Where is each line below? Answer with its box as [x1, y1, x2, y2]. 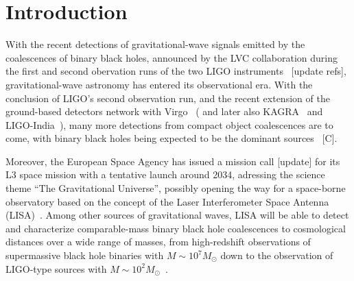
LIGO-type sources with [5, 261, 107, 276]
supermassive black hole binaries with [5, 248, 164, 262]
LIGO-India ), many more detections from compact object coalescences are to [5, 117, 333, 132]
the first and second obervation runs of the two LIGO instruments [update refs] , [5, 64, 346, 78]
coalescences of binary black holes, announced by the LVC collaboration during [5, 50, 338, 64]
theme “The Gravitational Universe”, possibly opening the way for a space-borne [5, 181, 346, 195]
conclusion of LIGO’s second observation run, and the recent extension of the [5, 90, 330, 105]
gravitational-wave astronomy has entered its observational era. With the [5, 77, 313, 91]
